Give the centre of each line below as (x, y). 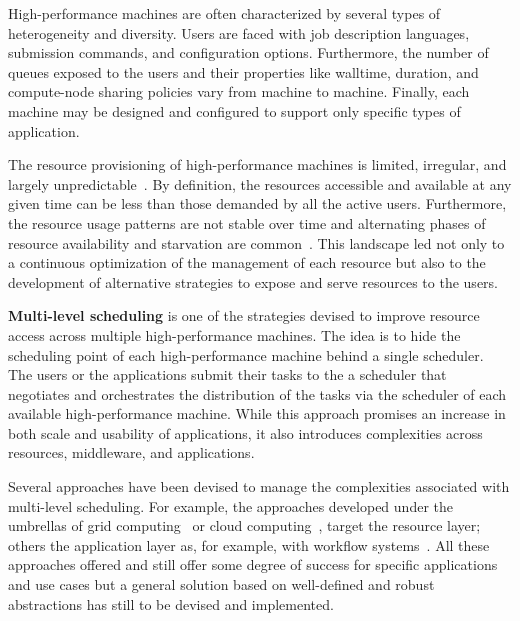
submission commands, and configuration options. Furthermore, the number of (248, 52)
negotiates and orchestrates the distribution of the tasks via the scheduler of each (257, 393)
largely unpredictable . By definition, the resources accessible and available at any (260, 183)
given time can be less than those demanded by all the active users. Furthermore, (257, 203)
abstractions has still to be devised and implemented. (171, 603)
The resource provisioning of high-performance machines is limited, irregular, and (257, 164)
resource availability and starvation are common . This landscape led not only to (256, 242)
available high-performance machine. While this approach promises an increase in (257, 413)
